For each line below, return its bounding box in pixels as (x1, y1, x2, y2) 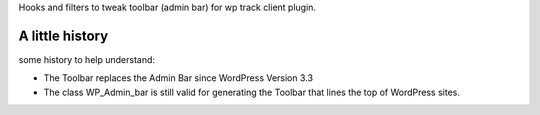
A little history (18, 27, 109, 44)
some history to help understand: (18, 53, 155, 65)
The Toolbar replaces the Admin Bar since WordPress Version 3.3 (43, 72, 314, 84)
